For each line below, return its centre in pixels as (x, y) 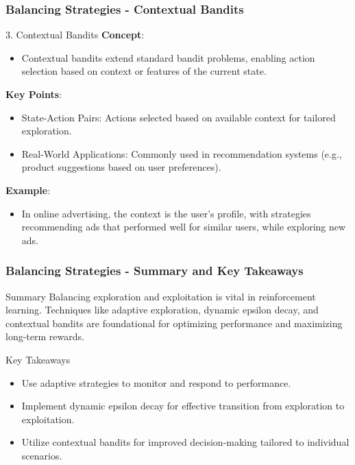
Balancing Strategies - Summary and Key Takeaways (155, 271)
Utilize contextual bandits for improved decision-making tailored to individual (185, 442)
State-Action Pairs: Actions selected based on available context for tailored (179, 117)
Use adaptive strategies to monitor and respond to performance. (156, 382)
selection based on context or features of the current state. (144, 71)
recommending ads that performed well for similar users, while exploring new (184, 227)
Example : (28, 190)
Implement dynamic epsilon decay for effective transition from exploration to (183, 406)
